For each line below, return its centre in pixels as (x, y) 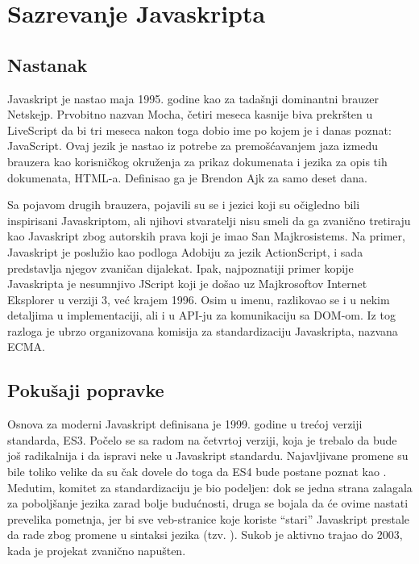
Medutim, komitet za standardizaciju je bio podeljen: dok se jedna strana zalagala (210, 487)
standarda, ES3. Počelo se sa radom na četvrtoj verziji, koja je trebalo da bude (202, 439)
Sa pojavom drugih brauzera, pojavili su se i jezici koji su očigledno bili (184, 205)
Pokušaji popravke (86, 390)
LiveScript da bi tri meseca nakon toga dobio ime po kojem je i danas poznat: (199, 130)
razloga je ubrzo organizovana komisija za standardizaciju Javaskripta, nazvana (203, 330)
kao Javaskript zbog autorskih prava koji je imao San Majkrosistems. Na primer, (206, 236)
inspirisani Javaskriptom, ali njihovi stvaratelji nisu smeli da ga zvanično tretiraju (209, 220)
